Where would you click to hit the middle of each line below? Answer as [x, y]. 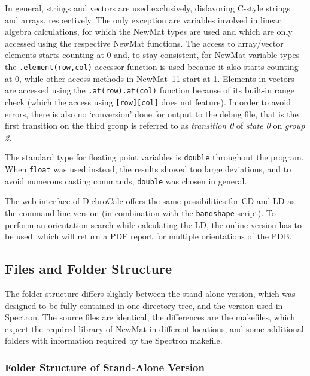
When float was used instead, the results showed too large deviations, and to [148, 169]
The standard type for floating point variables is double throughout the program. [154, 157]
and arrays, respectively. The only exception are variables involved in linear [143, 19]
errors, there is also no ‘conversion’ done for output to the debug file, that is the [152, 113]
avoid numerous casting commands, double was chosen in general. [126, 181]
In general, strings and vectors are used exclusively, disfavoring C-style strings [148, 8]
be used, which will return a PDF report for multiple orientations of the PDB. [148, 236]
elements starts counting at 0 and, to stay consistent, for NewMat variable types [152, 55]
